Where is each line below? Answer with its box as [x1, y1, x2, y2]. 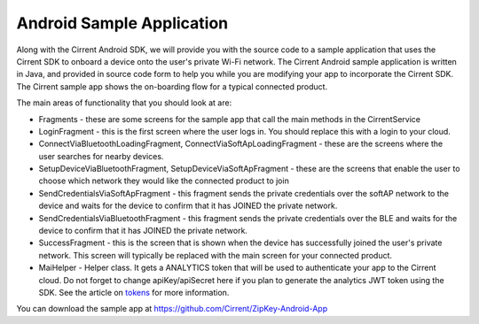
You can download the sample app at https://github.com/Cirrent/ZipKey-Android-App [16, 304, 328, 314]
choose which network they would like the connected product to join [38, 175, 290, 186]
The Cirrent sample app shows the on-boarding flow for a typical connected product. [16, 81, 328, 92]
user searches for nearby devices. [38, 150, 164, 161]
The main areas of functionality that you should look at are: [16, 97, 232, 108]
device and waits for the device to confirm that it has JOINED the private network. [38, 200, 338, 212]
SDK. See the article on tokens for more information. [38, 287, 230, 297]
